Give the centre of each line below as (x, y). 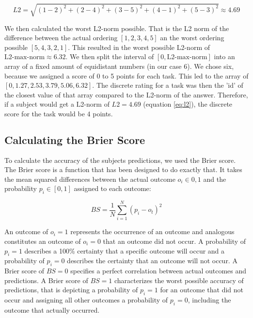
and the (215, 179)
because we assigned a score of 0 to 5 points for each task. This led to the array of (126, 75)
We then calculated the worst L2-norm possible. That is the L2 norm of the (117, 28)
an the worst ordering (192, 38)
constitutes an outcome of (43, 241)
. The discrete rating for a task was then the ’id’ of (168, 85)
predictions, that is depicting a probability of (71, 290)
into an (224, 56)
